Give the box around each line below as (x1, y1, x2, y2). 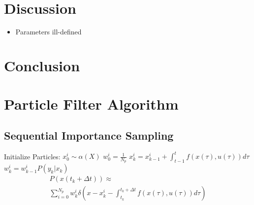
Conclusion (4, 55, 80, 75)
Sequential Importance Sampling (4, 127, 174, 143)
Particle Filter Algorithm (4, 94, 179, 114)
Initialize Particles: (4, 151, 61, 161)
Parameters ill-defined (15, 27, 82, 37)
